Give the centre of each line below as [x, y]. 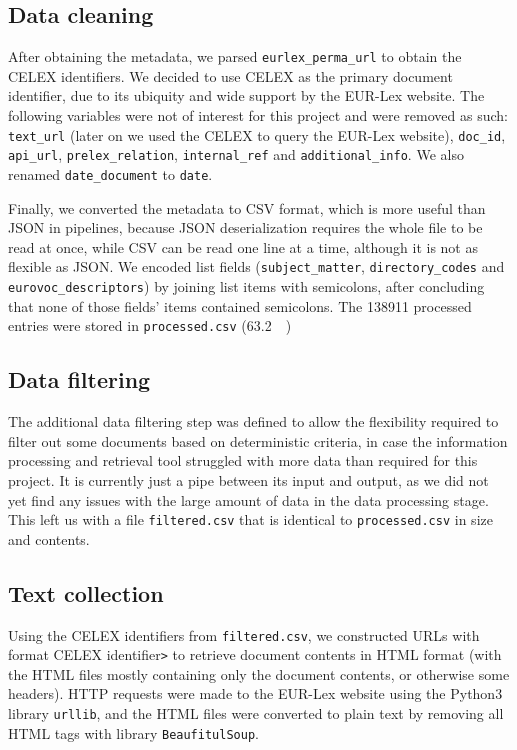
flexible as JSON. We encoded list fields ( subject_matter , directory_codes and [256, 266]
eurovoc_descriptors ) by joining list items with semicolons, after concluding [246, 286]
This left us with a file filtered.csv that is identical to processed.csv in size [250, 519]
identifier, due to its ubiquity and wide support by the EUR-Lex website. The [246, 95]
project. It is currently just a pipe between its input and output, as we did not [248, 479]
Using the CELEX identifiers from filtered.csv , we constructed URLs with [244, 634]
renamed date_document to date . [110, 173]
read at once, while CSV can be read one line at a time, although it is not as [243, 246]
